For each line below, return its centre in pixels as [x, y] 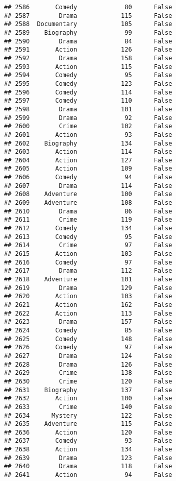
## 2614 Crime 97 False [88, 245]
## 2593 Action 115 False [88, 67]
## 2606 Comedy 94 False [88, 177]
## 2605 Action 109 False [88, 169]
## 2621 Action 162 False [88, 305]
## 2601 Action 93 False [88, 135]
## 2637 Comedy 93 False [88, 441]
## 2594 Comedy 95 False [88, 75]
